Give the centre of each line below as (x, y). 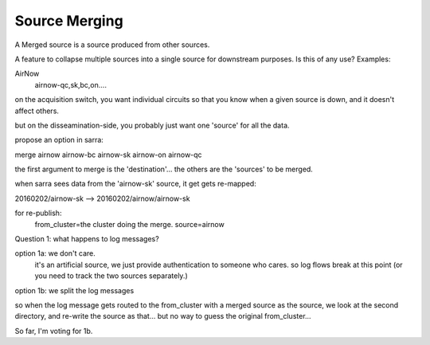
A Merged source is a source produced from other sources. (112, 45)
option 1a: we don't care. (55, 253)
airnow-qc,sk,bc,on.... (71, 84)
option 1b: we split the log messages (74, 290)
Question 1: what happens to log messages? (87, 239)
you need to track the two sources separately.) (111, 276)
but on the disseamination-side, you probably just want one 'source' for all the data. (152, 125)
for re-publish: (38, 213)
